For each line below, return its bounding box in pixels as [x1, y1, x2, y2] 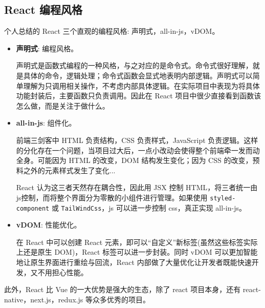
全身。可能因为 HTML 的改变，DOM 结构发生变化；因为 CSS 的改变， [16, 155, 253, 166]
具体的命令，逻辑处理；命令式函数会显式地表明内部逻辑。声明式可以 [23, 70, 253, 80]
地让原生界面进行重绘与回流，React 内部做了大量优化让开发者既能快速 [16, 257, 252, 268]
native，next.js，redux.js [4, 294, 83, 304]
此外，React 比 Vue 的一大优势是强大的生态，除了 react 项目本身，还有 [4, 284, 241, 295]
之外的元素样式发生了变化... [23, 165, 116, 175]
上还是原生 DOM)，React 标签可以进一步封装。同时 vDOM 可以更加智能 [16, 247, 258, 257]
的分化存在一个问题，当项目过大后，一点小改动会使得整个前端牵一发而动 [16, 145, 260, 155]
